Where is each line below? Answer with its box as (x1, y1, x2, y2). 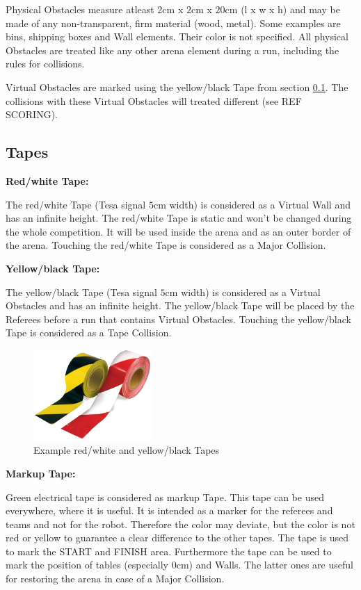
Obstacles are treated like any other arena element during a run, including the (6, 42, 339, 57)
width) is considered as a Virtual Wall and (169, 197, 351, 211)
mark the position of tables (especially (6, 557, 168, 572)
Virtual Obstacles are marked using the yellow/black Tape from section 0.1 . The (6, 79, 348, 94)
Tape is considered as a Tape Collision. (6, 325, 172, 340)
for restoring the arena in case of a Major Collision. (6, 571, 225, 586)
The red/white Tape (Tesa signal (6, 197, 146, 211)
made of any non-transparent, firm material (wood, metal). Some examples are (6, 15, 341, 30)
